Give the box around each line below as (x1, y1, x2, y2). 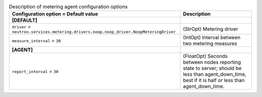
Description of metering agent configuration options (9, 3, 128, 10)
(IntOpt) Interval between (182, 34, 241, 41)
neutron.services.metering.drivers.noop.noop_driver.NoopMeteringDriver (12, 29, 176, 35)
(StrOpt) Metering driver (182, 26, 238, 32)
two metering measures (182, 40, 237, 47)
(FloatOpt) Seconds (182, 53, 228, 60)
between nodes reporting (182, 59, 241, 66)
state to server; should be (182, 65, 242, 72)
